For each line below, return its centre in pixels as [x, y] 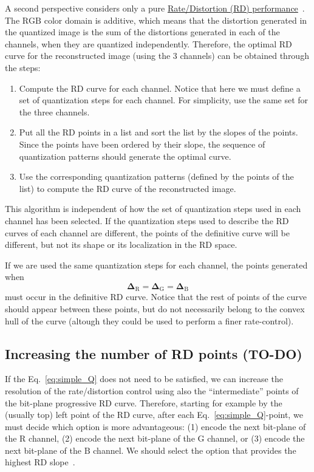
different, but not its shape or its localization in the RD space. [121, 245]
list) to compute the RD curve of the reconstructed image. [128, 188]
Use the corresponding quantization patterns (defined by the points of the [156, 176]
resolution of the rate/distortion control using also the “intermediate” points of [152, 390]
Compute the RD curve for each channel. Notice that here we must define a [160, 88]
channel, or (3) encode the [256, 438]
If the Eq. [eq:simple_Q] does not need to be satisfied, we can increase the [144, 379]
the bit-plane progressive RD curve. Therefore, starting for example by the [144, 402]
